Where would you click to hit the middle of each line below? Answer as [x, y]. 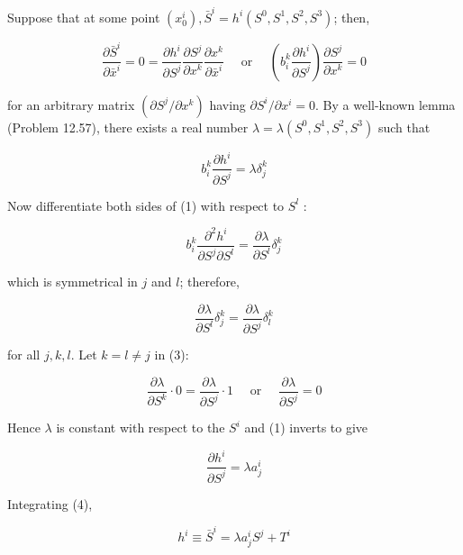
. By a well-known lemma [386, 104]
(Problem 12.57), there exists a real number [128, 127]
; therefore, [209, 282]
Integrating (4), [50, 503]
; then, [352, 17]
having [227, 104]
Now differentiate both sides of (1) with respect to [146, 205]
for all [24, 355]
